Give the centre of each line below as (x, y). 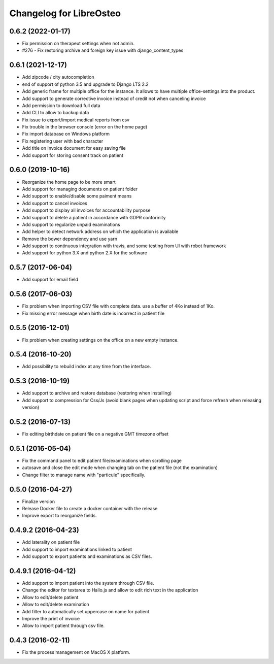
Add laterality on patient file (51, 542)
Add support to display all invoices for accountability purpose (86, 210)
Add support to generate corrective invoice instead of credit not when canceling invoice (114, 98)
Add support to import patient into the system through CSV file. (88, 583)
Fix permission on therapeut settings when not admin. (78, 44)
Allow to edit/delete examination (56, 605)
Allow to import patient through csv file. (63, 626)
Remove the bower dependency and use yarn (70, 239)
